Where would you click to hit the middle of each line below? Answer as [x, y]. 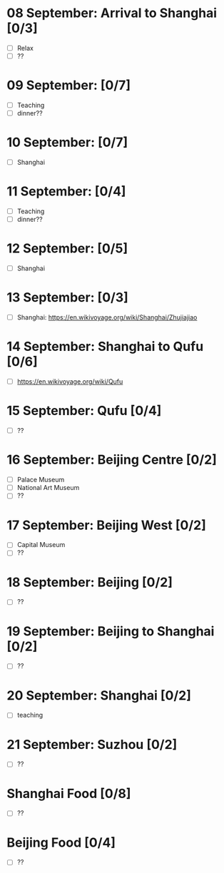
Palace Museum [41, 480]
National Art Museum [48, 488]
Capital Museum [41, 545]
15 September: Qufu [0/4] [84, 411]
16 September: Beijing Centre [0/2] [112, 460]
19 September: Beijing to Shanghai [111, 631]
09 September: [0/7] [69, 85]
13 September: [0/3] [68, 298]
